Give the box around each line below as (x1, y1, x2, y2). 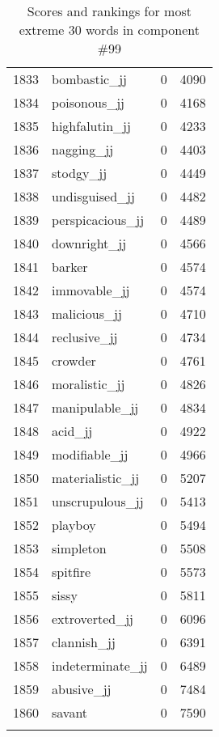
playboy (52, 515, 96, 534)
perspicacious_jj (52, 210, 145, 229)
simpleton (52, 539, 107, 557)
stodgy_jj (52, 163, 107, 182)
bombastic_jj (52, 70, 128, 88)
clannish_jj (52, 633, 116, 651)
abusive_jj (52, 680, 112, 698)
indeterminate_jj (52, 656, 148, 675)
